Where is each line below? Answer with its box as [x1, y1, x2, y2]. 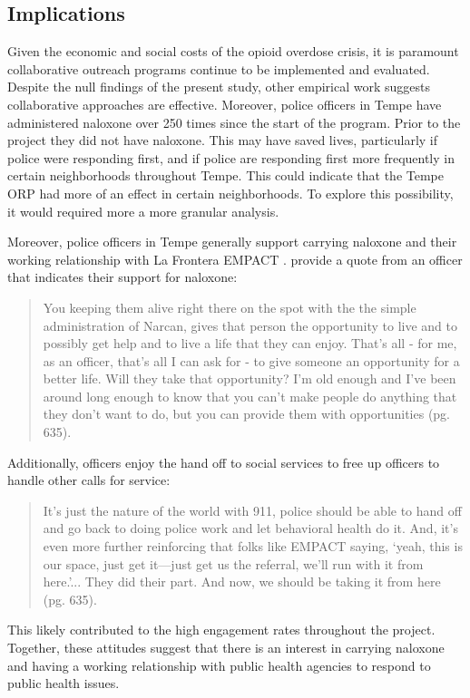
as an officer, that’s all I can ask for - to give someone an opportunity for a [43, 351, 460, 370]
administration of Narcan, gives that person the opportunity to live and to [43, 315, 458, 334]
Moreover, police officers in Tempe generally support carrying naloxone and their [7, 232, 457, 251]
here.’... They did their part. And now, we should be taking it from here [43, 572, 441, 591]
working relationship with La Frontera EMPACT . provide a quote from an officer [7, 249, 463, 268]
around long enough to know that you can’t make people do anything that [43, 386, 457, 405]
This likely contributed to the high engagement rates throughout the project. [7, 620, 436, 639]
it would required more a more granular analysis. [7, 201, 279, 220]
